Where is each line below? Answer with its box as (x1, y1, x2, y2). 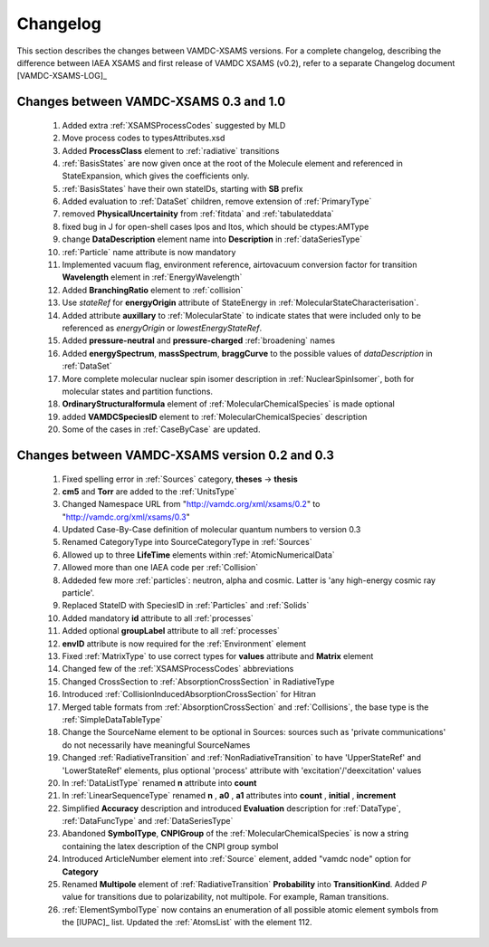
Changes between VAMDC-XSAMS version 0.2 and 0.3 (16, 447, 334, 463)
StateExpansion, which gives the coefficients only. (62, 170, 250, 181)
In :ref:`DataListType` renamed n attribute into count (62, 777, 257, 788)
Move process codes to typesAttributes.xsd (62, 132, 225, 144)
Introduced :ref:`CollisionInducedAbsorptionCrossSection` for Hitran (62, 689, 316, 700)
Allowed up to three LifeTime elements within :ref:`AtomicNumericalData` (62, 549, 335, 560)
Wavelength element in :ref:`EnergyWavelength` (62, 272, 243, 282)
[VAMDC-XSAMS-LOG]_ (16, 71, 108, 81)
